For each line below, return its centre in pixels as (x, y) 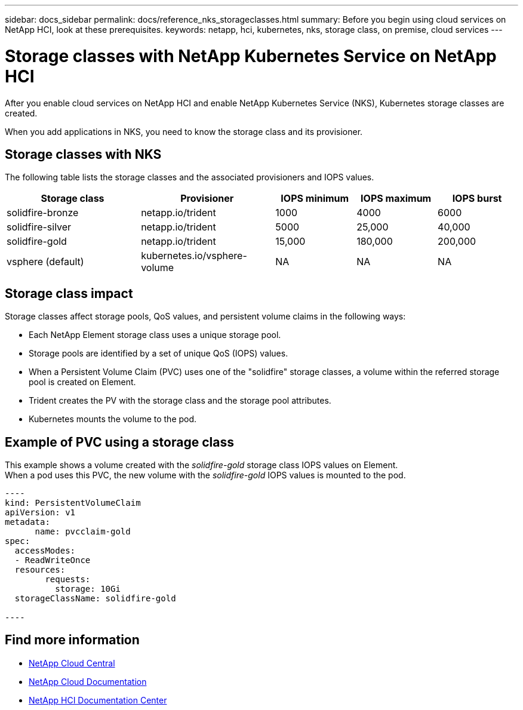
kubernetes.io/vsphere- (194, 256)
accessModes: (45, 551)
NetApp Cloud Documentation (88, 681)
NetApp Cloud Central (72, 663)
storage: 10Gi (88, 589)
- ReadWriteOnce (53, 560)
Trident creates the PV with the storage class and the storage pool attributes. (180, 401)
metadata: (27, 522)
